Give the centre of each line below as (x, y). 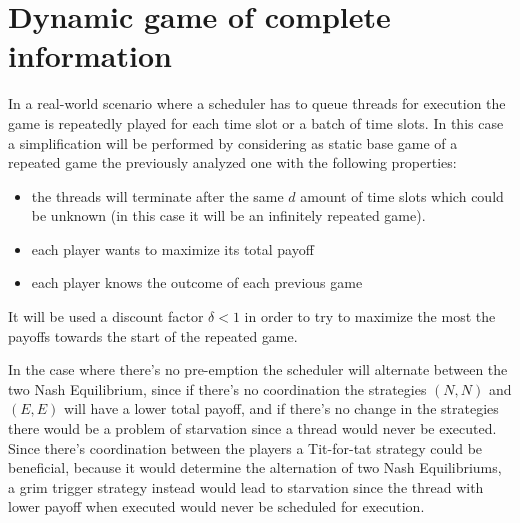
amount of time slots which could (402, 195)
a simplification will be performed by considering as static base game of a (233, 142)
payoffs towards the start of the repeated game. (153, 335)
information (90, 55)
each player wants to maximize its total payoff (172, 248)
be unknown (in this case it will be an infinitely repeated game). (228, 215)
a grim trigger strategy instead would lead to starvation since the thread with (246, 486)
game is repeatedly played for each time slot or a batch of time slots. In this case (256, 122)
